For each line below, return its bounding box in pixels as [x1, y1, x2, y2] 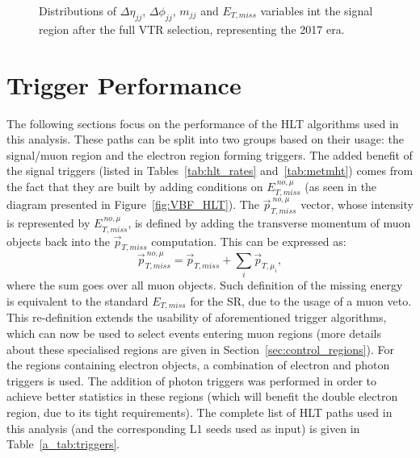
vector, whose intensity [300, 196, 414, 213]
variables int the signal [260, 2, 373, 19]
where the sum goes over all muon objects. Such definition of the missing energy [6, 277, 403, 294]
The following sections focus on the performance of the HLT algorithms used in [6, 114, 399, 131]
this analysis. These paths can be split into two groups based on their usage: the [6, 131, 404, 148]
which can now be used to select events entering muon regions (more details [6, 325, 381, 342]
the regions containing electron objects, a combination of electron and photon [6, 356, 390, 373]
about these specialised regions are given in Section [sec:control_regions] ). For [6, 340, 394, 357]
